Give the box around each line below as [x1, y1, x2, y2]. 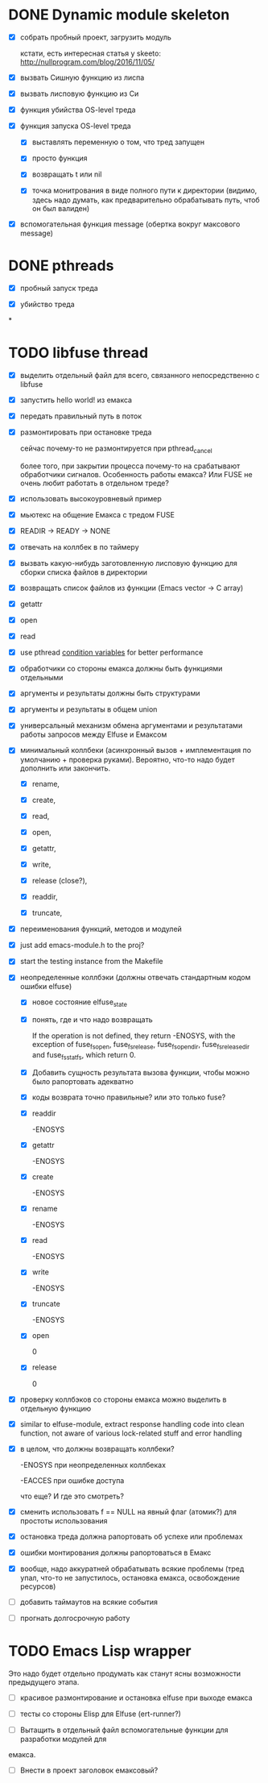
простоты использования [19, 1515, 108, 1525]
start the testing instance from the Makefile [19, 957, 163, 966]
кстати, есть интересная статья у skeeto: [19, 48, 161, 58]
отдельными [19, 673, 64, 683]
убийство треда [19, 299, 75, 309]
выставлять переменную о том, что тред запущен [31, 137, 205, 147]
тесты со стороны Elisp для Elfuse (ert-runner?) [19, 1709, 181, 1719]
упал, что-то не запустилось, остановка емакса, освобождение [19, 1573, 240, 1582]
